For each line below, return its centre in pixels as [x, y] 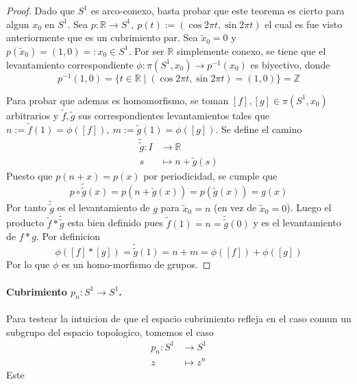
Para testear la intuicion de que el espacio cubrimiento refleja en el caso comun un [179, 318]
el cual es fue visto [304, 24]
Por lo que [28, 264]
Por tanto [26, 207]
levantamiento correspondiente [70, 64]
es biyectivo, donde [290, 64]
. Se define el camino [259, 129]
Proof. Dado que [41, 10]
